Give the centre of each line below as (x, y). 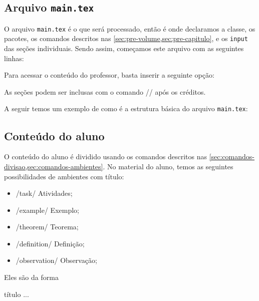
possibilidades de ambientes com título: (64, 176)
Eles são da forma (31, 277)
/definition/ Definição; (50, 243)
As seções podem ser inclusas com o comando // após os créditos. (105, 91)
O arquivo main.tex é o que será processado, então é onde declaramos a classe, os (130, 28)
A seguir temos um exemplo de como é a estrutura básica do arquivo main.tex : (126, 108)
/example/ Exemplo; (47, 210)
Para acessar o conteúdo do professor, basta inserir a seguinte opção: (109, 75)
